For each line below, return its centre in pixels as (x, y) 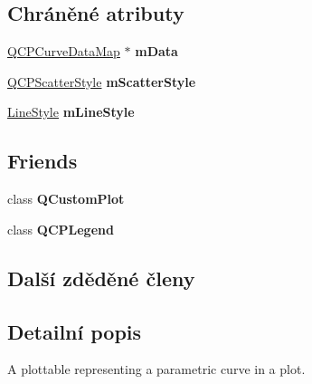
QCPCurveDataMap (64, 51)
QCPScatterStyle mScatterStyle (102, 81)
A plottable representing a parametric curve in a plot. (156, 369)
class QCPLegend (61, 229)
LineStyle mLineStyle (71, 112)
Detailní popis (75, 331)
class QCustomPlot (66, 199)
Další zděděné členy (101, 278)
